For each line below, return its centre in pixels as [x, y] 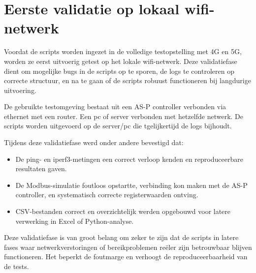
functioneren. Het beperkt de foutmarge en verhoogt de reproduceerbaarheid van [126, 257]
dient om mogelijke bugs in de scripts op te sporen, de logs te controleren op [119, 71]
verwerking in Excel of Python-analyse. [75, 221]
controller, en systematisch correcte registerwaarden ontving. [107, 195]
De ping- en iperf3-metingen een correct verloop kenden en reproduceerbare [129, 159]
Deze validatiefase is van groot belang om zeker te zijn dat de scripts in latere [121, 237]
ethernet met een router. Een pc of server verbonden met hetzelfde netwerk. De [124, 116]
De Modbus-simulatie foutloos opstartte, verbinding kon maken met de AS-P [131, 185]
